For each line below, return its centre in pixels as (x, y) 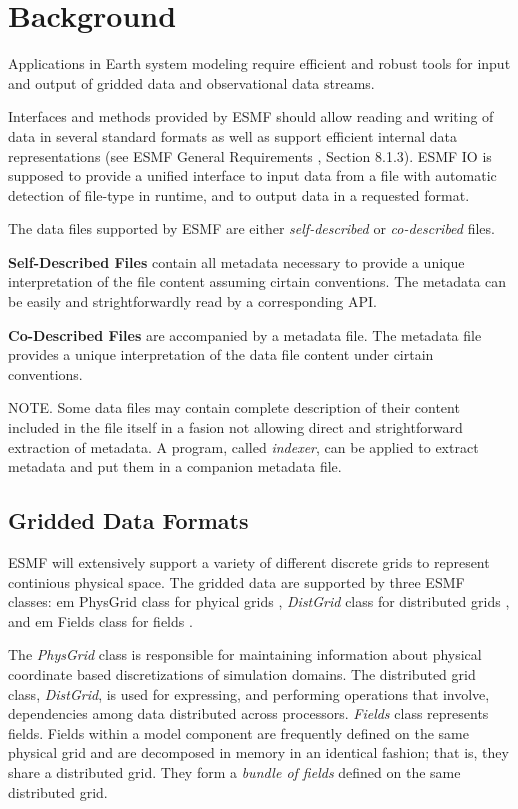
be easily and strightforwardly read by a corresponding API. (192, 301)
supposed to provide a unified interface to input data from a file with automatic (252, 175)
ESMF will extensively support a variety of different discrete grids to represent (249, 562)
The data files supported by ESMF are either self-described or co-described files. (251, 228)
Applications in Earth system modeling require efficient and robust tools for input (259, 63)
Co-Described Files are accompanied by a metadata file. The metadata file (245, 334)
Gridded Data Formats (128, 520)
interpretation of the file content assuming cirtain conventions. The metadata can (257, 281)
